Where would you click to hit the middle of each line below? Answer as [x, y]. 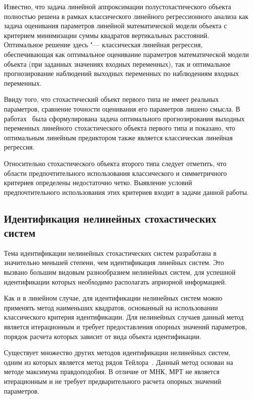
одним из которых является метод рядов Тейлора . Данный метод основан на [118, 362]
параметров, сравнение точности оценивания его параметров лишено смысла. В [122, 108]
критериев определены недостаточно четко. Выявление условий [98, 182]
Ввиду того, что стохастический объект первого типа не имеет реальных [111, 99]
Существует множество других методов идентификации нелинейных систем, [117, 352]
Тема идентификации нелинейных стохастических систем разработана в [110, 253]
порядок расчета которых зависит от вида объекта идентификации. [103, 336]
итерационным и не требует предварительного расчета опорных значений [113, 381]
